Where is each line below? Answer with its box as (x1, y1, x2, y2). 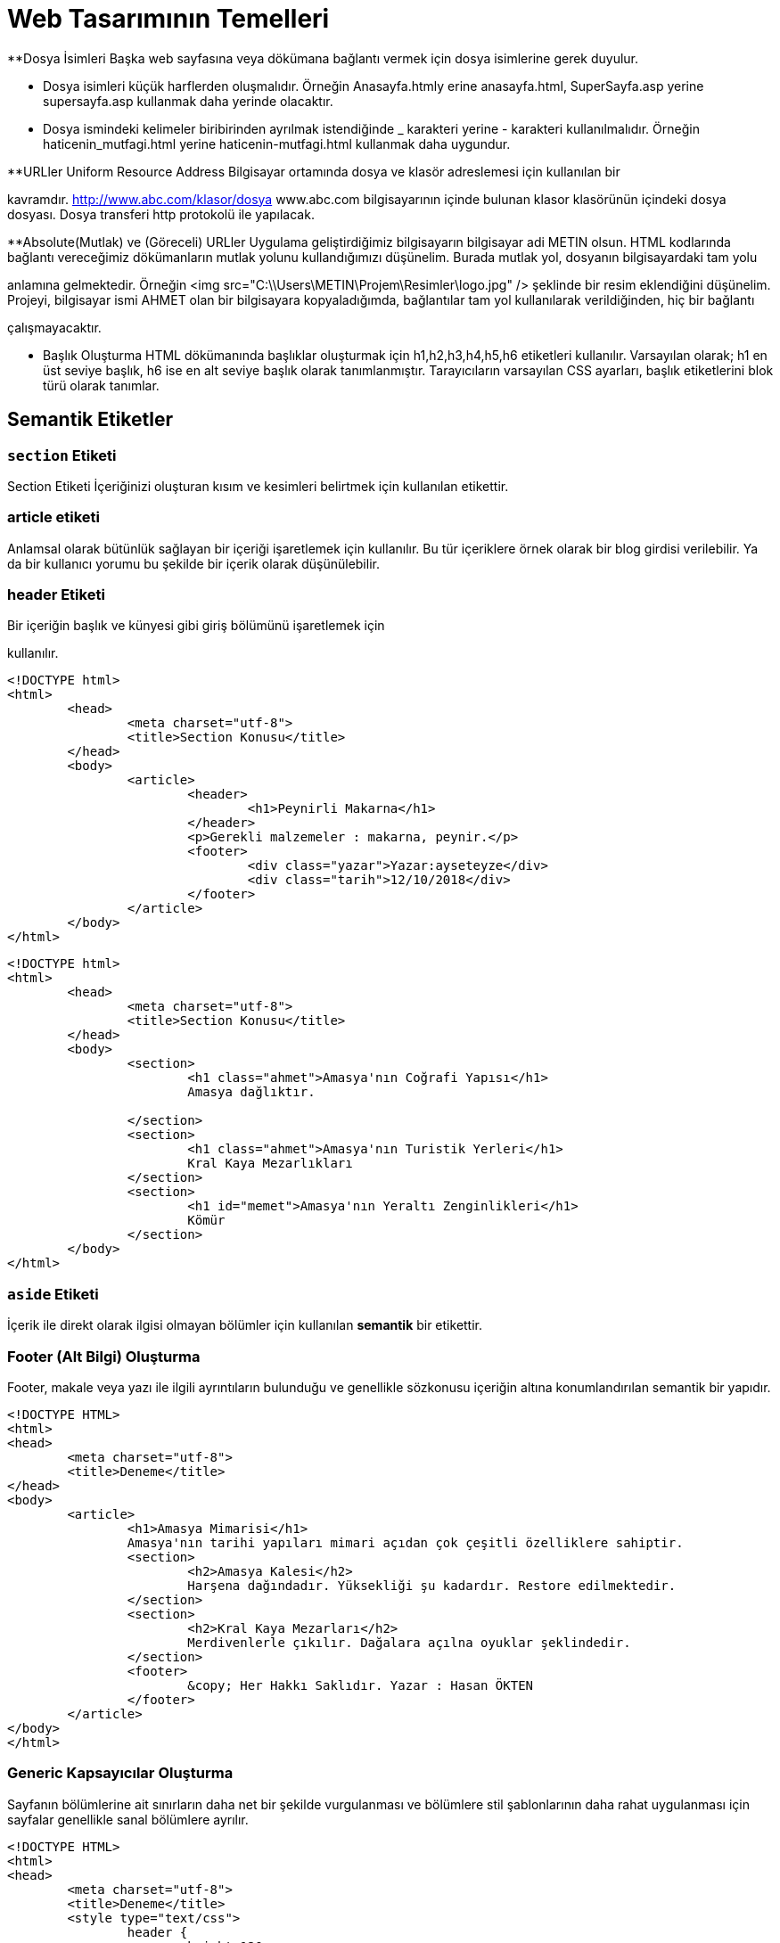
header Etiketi (7, 586, 105, 604)
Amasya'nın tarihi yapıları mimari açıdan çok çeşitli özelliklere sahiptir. (127, 1535, 684, 1550)
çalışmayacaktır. (7, 319, 102, 335)
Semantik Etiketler (7, 408, 174, 431)
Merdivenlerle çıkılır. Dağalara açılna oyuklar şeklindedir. (187, 1635, 631, 1650)
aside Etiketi (7, 1284, 99, 1303)
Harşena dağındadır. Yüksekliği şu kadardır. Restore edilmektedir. (187, 1578, 677, 1593)
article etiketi (7, 508, 101, 527)
